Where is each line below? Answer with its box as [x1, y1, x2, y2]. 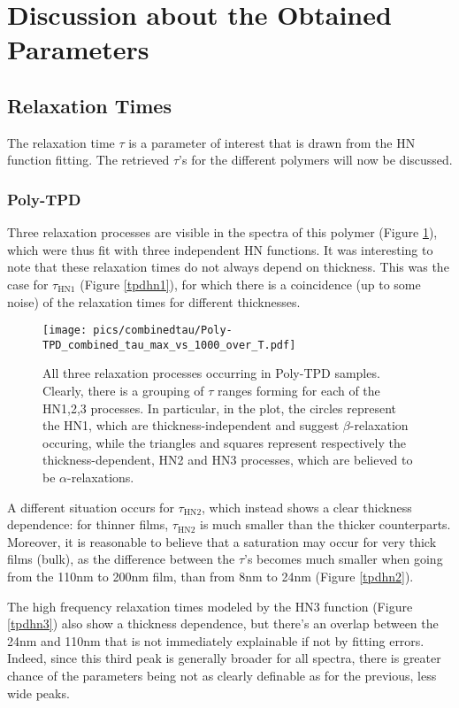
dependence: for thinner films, [7, 515, 169, 534]
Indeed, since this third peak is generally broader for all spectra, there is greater [7, 649, 441, 667]
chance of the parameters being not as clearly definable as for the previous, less [7, 666, 437, 684]
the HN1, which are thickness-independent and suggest [42, 416, 340, 435]
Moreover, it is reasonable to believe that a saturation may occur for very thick [7, 532, 437, 550]
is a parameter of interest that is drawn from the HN [128, 133, 416, 151]
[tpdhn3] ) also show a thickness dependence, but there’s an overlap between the [7, 614, 439, 633]
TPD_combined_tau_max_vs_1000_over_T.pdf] [42, 338, 296, 351]
